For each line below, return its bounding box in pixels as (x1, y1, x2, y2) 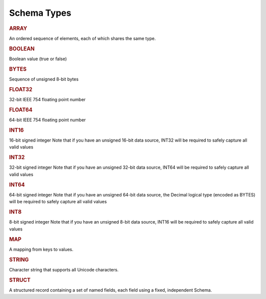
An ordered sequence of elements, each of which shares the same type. (9, 35, 156, 41)
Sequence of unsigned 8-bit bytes (9, 76, 79, 82)
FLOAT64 (9, 106, 33, 113)
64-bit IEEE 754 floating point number (9, 117, 86, 123)
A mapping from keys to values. (9, 246, 74, 252)
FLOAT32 (9, 86, 33, 93)
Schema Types (9, 7, 71, 18)
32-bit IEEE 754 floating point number (9, 96, 86, 102)
